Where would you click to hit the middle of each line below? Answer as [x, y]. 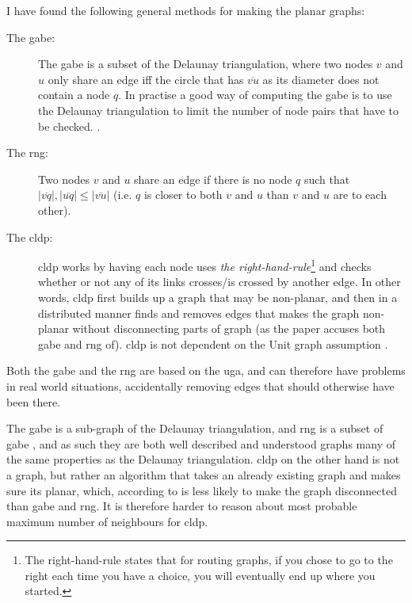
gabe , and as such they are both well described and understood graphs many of [201, 443]
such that [327, 179]
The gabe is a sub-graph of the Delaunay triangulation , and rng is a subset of [195, 428]
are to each [360, 195]
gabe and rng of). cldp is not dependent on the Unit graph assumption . [213, 343]
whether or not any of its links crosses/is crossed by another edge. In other [219, 282]
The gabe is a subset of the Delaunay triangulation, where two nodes [206, 64]
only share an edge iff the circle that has [146, 79]
